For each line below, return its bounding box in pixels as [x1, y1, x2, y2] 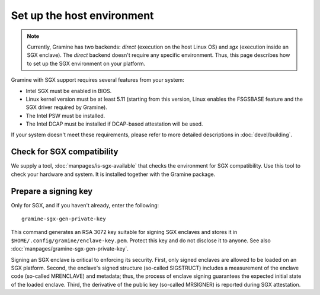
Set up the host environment [11, 9, 154, 22]
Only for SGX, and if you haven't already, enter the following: [11, 201, 159, 209]
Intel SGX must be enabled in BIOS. [25, 87, 112, 94]
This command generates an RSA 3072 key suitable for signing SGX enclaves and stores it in [11, 229, 238, 236]
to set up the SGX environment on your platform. [27, 60, 145, 67]
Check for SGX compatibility [11, 147, 119, 157]
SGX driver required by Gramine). [25, 104, 108, 111]
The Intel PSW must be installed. [25, 112, 105, 119]
